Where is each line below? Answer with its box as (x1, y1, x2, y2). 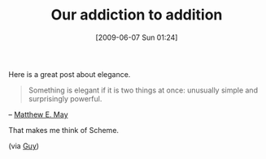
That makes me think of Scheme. (8, 125, 120, 135)
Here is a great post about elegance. (8, 69, 131, 79)
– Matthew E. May (8, 110, 68, 119)
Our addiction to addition (50, 6, 223, 24)
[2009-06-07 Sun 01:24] (95, 32, 178, 42)
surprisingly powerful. (28, 93, 102, 103)
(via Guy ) (8, 140, 39, 151)
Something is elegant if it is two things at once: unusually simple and (28, 85, 259, 95)
